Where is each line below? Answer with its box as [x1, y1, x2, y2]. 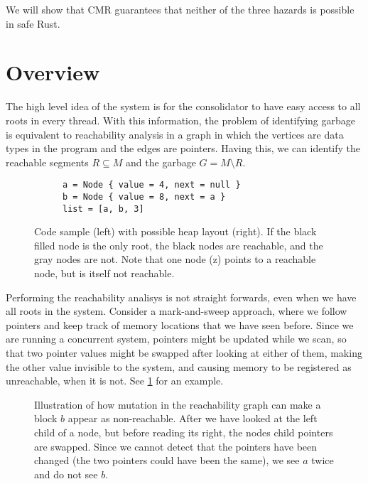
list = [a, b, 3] [63, 203, 144, 214]
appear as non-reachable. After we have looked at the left [67, 411, 318, 426]
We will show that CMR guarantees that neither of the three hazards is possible [6, 2, 355, 16]
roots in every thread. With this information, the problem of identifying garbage [6, 112, 356, 127]
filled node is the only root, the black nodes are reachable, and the [34, 237, 323, 252]
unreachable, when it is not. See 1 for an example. [6, 373, 224, 388]
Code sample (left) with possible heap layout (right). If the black [34, 224, 317, 239]
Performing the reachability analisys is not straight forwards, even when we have [6, 289, 357, 304]
